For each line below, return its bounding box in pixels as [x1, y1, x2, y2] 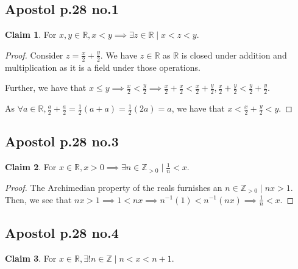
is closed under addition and [181, 48, 287, 61]
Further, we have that [5, 81, 87, 94]
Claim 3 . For [5, 251, 57, 264]
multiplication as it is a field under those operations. [5, 60, 200, 73]
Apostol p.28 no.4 [5, 223, 119, 242]
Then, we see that [5, 193, 72, 206]
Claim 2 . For [5, 160, 57, 173]
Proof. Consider [5, 48, 63, 61]
